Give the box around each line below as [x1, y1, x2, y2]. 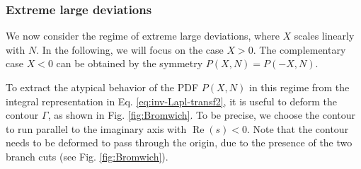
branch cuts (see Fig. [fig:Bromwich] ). [6, 148, 168, 163]
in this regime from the [248, 80, 350, 94]
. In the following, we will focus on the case [36, 42, 224, 57]
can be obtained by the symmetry [56, 56, 203, 71]
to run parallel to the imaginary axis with [6, 121, 187, 136]
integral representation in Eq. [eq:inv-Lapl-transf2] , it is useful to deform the [6, 93, 338, 108]
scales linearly [294, 28, 355, 43]
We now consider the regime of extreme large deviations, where [6, 28, 280, 43]
